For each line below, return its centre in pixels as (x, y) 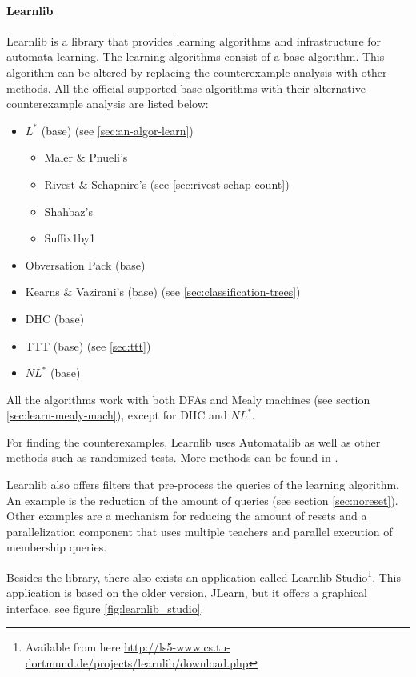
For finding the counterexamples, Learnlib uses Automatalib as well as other (194, 441)
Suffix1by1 (70, 238)
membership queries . (57, 547)
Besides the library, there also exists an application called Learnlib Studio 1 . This (204, 576)
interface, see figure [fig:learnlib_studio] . (105, 608)
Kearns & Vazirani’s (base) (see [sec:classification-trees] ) (163, 292)
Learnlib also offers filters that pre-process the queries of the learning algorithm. (203, 485)
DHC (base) (55, 318)
